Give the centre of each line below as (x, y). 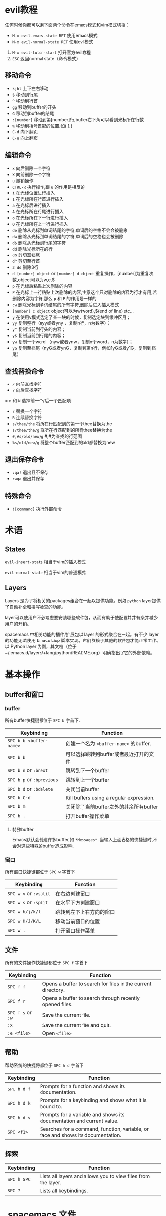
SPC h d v (19, 1118)
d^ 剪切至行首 (26, 261)
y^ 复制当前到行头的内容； (39, 329)
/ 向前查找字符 (27, 384)
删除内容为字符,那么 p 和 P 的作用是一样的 (54, 298)
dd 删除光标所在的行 (33, 249)
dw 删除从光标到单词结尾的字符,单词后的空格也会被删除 (68, 236)
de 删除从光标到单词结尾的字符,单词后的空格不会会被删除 (70, 230)
